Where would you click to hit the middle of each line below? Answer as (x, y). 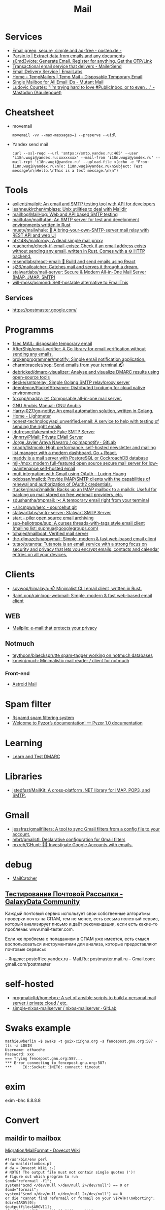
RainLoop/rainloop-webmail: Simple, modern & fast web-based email (82, 595)
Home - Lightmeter (32, 416)
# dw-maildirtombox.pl (28, 1164)
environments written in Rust (41, 225)
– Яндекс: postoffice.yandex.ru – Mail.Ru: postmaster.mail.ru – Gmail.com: (80, 959)
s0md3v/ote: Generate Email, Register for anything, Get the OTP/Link (82, 61)
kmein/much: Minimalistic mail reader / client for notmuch (71, 661)
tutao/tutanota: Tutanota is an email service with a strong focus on (80, 544)
